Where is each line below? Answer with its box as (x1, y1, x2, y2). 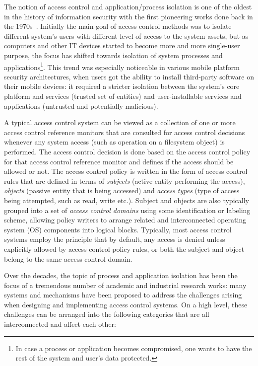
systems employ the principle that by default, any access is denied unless (4, 234, 225, 244)
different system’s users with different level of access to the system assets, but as (4, 30, 249, 41)
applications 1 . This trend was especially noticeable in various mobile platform (4, 60, 240, 72)
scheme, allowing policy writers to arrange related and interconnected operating (4, 215, 247, 225)
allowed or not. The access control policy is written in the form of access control (4, 166, 248, 176)
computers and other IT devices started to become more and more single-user (4, 40, 240, 51)
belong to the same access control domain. (4, 253, 132, 264)
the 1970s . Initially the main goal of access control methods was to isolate (4, 21, 232, 31)
